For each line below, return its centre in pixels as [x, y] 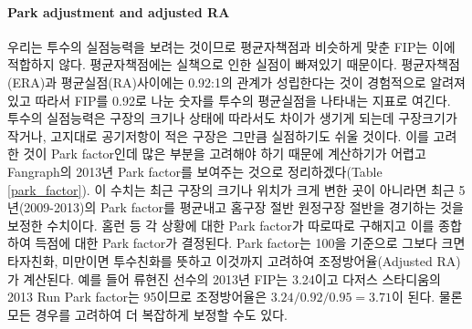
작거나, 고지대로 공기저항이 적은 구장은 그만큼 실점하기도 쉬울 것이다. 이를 [218, 135]
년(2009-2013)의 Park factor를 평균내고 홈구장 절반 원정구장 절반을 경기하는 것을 [236, 207]
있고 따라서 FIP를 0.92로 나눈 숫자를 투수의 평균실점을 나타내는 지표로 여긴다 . [229, 100]
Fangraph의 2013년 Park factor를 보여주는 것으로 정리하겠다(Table [195, 171]
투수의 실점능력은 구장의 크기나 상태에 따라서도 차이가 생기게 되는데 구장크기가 [232, 118]
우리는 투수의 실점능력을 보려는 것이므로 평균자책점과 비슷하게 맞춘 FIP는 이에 [231, 46]
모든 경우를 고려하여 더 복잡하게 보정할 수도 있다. [148, 314]
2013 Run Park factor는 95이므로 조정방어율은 [137, 297]
